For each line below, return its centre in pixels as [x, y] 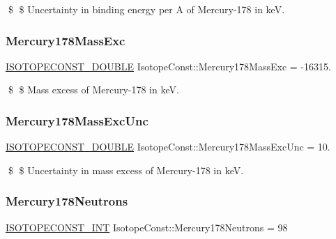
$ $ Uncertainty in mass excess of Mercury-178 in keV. [126, 170]
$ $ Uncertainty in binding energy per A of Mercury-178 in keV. [146, 9]
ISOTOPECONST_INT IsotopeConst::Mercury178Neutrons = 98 [147, 227]
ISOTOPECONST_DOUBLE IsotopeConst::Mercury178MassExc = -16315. [168, 66]
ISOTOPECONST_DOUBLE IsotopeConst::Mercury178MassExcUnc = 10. [168, 147]
